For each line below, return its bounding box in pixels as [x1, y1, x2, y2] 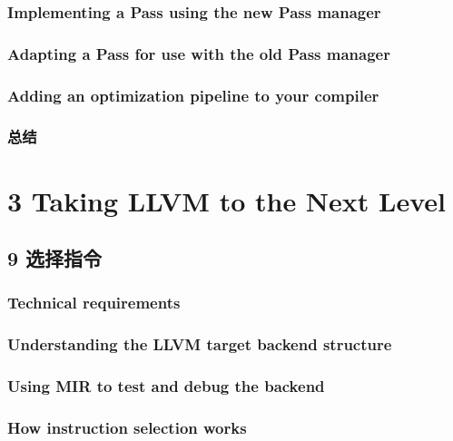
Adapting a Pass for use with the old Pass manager [7, 42, 390, 64]
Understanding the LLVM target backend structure [7, 333, 392, 356]
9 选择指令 [7, 244, 103, 272]
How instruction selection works [7, 416, 247, 438]
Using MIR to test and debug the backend [7, 375, 325, 397]
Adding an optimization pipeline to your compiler [7, 83, 379, 106]
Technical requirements [7, 291, 181, 314]
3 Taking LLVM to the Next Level [7, 181, 446, 219]
